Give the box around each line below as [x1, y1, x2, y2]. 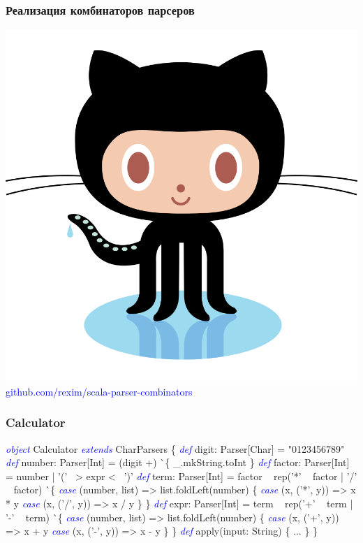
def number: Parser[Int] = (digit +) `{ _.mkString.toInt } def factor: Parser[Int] [6, 455, 350, 470]
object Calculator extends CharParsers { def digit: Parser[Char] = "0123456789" [6, 441, 345, 456]
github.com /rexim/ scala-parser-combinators [6, 384, 193, 398]
